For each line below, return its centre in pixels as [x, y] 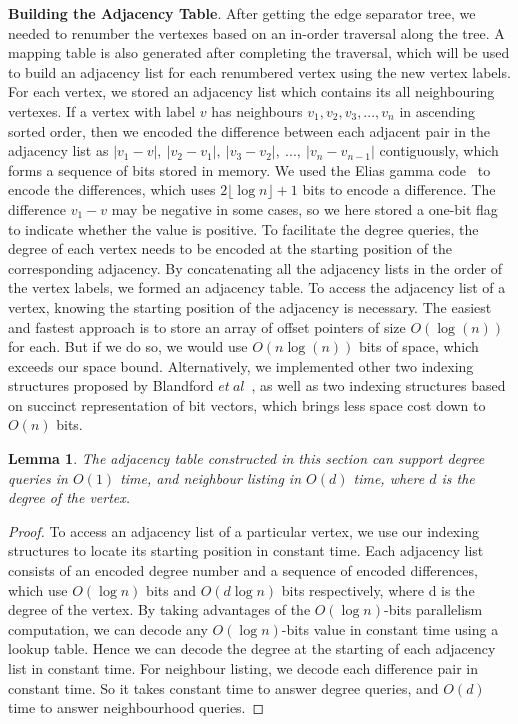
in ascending [437, 110]
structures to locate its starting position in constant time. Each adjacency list [246, 550]
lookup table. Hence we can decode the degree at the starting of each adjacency [252, 648]
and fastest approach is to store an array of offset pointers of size [207, 326]
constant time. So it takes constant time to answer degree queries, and [223, 687]
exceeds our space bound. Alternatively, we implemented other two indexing [241, 365]
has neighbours [257, 110]
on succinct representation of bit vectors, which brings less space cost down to [247, 404]
